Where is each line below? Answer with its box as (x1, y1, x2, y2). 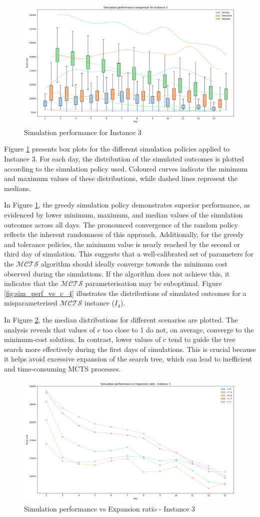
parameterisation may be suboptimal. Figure (85, 278, 222, 288)
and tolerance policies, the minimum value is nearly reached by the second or (4, 238, 240, 249)
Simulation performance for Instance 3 (24, 126, 141, 137)
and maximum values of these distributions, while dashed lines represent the (4, 173, 237, 183)
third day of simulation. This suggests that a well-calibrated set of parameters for (4, 248, 253, 259)
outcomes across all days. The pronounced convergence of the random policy (4, 219, 238, 229)
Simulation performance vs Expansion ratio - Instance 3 (24, 503, 195, 514)
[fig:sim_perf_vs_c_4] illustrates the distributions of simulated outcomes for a (4, 287, 246, 298)
